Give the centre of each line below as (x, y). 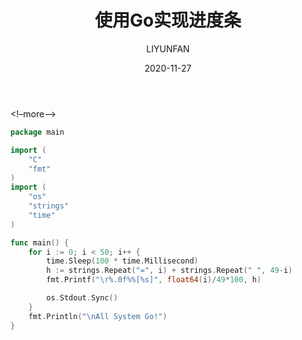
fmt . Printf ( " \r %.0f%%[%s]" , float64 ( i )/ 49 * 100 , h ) (154, 280)
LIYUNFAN (168, 48)
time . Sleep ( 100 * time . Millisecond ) (122, 261)
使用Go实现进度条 (168, 20)
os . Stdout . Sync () (82, 298)
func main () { (40, 242)
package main (37, 132)
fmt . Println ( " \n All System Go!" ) (98, 316)
